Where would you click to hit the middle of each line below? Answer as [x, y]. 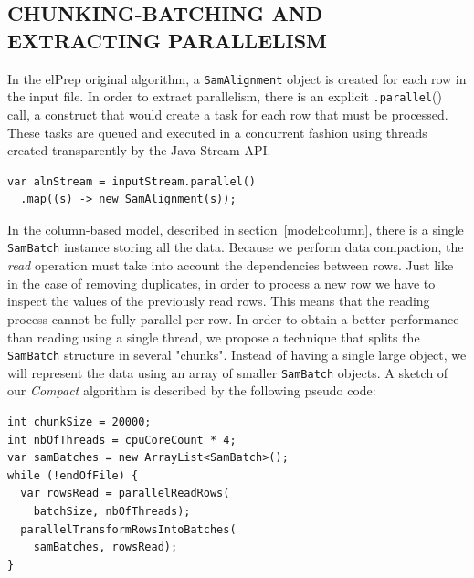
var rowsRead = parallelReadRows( [125, 494]
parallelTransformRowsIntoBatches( [128, 529]
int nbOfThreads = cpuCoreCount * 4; [122, 440]
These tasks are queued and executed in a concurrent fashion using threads [217, 132]
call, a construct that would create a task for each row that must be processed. [228, 114]
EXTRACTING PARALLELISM [168, 40]
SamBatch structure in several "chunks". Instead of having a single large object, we [237, 355]
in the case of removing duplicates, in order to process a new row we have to [221, 283]
